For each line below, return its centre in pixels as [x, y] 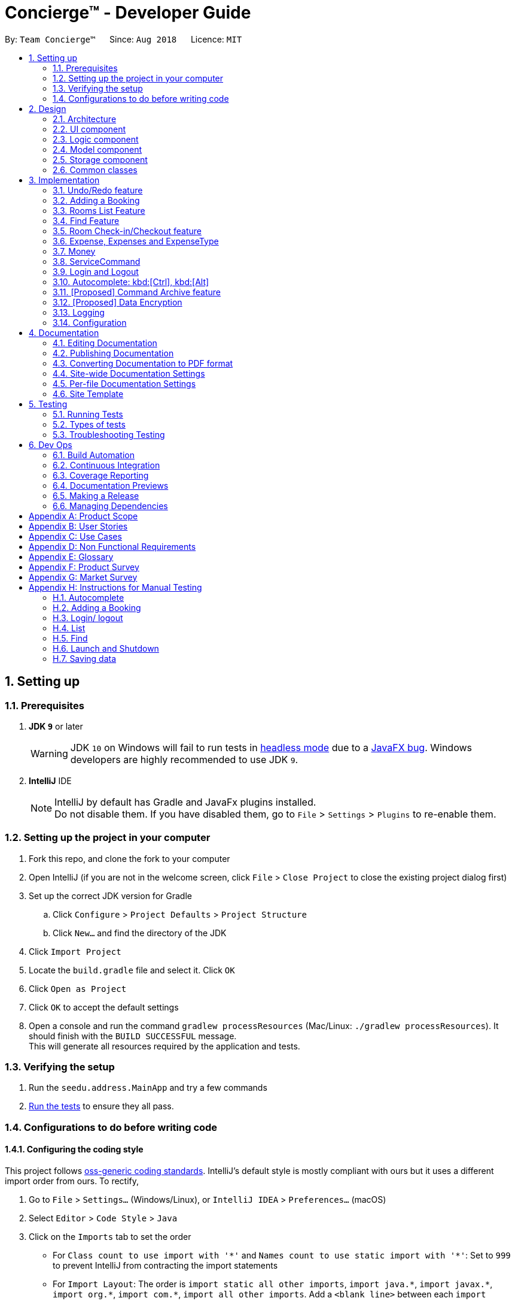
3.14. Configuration [90, 322]
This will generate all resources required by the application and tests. [164, 1046]
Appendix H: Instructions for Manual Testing [115, 587]
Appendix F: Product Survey [84, 567]
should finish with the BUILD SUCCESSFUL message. [133, 1036]
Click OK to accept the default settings [104, 1007]
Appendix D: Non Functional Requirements [112, 546]
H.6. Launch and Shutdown [106, 648]
